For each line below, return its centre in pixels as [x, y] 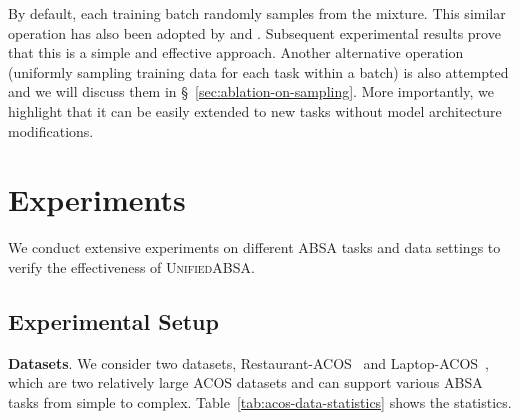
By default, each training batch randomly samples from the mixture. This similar [257, 13]
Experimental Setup [113, 320]
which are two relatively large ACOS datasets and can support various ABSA [245, 382]
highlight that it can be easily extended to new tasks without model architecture [255, 110]
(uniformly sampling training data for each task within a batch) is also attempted [258, 71]
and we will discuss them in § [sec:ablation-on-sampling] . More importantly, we [251, 91]
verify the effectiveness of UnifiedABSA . [131, 266]
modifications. [51, 130]
